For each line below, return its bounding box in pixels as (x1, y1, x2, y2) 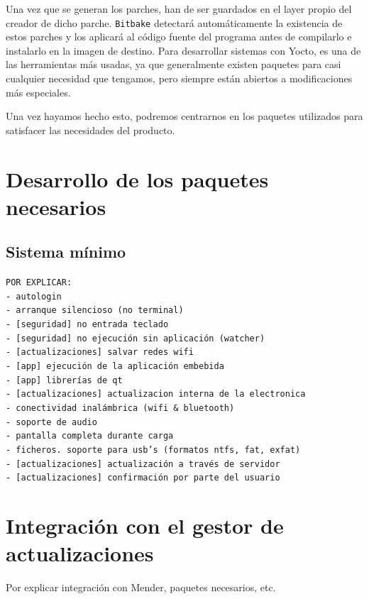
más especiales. (6, 84, 71, 99)
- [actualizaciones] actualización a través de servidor (6, 458, 280, 469)
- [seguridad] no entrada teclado (6, 319, 169, 330)
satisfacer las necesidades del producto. (6, 122, 175, 137)
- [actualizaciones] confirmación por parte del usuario (6, 473, 280, 483)
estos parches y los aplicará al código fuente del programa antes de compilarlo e (6, 29, 352, 44)
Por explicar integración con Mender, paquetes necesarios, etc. (6, 580, 276, 595)
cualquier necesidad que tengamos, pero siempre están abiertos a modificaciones (6, 71, 353, 86)
